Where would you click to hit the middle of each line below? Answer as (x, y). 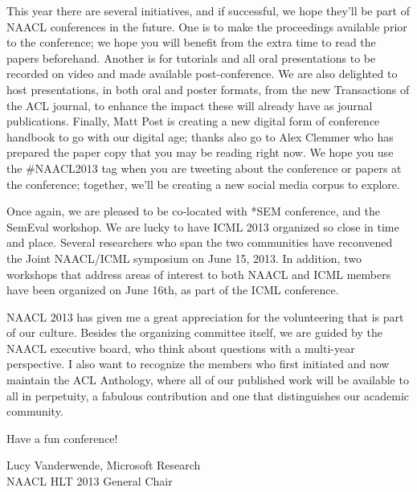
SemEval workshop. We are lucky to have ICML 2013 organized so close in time (203, 226)
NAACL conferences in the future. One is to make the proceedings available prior (207, 26)
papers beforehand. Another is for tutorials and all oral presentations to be (191, 57)
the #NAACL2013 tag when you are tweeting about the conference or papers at (204, 168)
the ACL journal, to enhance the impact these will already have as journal (190, 105)
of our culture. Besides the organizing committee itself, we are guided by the (194, 332)
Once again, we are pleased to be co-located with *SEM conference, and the (194, 211)
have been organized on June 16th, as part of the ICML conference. (173, 290)
